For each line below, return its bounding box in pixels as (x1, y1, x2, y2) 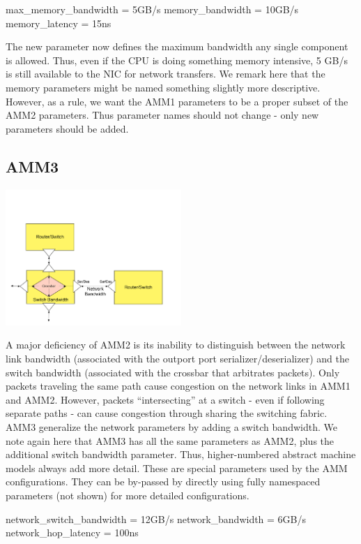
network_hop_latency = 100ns (6, 525, 139, 540)
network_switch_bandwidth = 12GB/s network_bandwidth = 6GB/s (6, 511, 307, 526)
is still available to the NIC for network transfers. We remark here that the (6, 66, 325, 81)
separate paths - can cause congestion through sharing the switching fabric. (6, 406, 328, 420)
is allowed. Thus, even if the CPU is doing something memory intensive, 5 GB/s (6, 52, 348, 67)
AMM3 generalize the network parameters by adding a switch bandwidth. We (6, 420, 337, 434)
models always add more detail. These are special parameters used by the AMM (6, 460, 348, 475)
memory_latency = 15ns (6, 15, 112, 30)
